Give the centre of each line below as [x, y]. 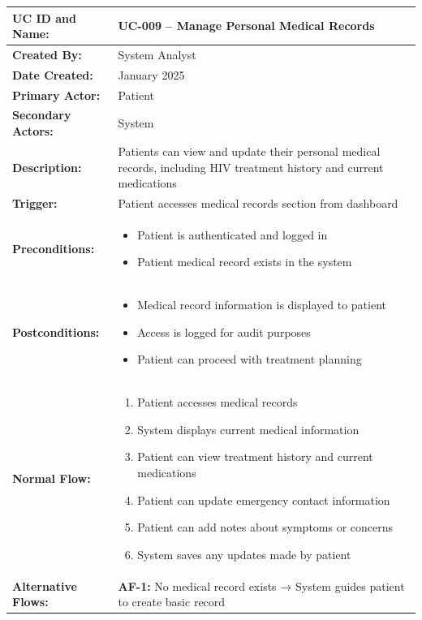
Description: [47, 167]
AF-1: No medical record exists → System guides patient [261, 586]
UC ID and [44, 17]
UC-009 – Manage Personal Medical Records [246, 26]
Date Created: [53, 74]
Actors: [33, 131]
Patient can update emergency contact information [264, 499]
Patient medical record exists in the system [245, 262]
